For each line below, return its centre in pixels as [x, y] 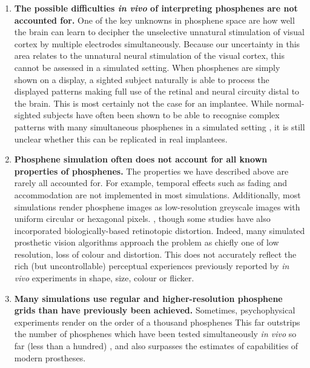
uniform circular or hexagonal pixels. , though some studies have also [142, 219]
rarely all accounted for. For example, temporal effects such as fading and [150, 183]
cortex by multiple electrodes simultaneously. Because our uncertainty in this [157, 43]
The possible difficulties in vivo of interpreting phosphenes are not [156, 8]
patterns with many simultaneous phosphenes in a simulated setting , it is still [160, 126]
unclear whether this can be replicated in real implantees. [121, 139]
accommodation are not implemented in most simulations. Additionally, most [157, 194]
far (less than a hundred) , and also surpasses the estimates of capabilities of [156, 346]
